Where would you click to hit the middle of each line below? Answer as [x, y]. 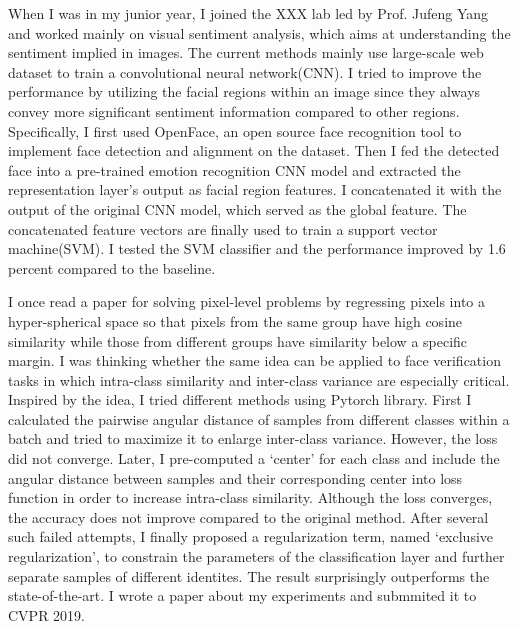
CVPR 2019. [46, 614]
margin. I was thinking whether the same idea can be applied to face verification [254, 360]
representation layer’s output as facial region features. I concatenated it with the [255, 189]
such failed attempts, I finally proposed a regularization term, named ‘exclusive [251, 536]
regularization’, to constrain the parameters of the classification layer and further [256, 556]
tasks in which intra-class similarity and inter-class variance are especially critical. [259, 379]
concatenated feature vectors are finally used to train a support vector [223, 228]
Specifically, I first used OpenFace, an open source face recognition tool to [235, 130]
